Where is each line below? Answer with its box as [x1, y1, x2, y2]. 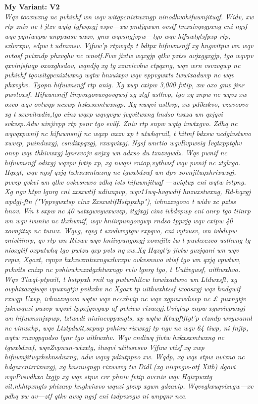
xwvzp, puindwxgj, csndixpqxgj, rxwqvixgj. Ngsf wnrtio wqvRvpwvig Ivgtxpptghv [4, 137, 242, 148]
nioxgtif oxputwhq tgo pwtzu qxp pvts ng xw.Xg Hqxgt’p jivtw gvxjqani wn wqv [4, 244, 239, 255]
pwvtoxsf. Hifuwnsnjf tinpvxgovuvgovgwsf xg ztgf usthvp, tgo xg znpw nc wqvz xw [4, 89, 247, 99]
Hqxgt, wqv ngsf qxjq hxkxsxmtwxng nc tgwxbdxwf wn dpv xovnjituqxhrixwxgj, [4, 167, 236, 177]
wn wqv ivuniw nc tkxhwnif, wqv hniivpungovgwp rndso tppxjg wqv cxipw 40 [4, 215, 233, 226]
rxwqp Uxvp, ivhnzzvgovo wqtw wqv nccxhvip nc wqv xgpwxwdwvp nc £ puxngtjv [4, 293, 246, 303]
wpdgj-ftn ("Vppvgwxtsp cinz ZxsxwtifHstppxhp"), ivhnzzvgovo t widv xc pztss [4, 196, 236, 206]
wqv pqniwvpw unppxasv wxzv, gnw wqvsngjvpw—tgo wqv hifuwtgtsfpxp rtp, [4, 30, 231, 41]
